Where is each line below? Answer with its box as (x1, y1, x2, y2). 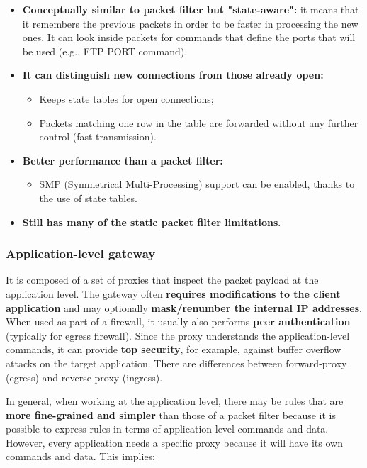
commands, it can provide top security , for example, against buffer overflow (6, 342, 341, 357)
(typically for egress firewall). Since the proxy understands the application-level (6, 328, 350, 342)
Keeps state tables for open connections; (39, 91, 214, 106)
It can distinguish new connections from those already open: (22, 67, 324, 82)
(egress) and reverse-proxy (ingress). (6, 369, 163, 384)
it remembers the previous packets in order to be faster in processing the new (22, 16, 358, 30)
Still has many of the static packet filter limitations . (22, 214, 281, 229)
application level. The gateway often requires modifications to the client (6, 286, 341, 301)
